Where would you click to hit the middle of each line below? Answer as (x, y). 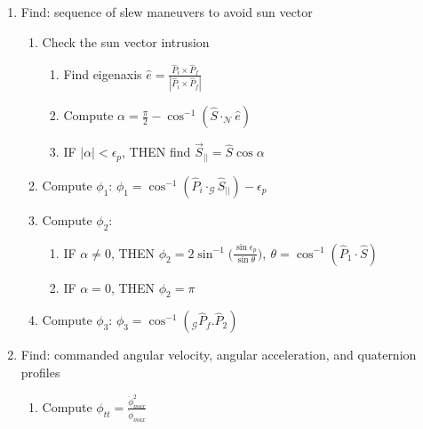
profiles (40, 372)
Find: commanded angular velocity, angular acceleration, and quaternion (219, 355)
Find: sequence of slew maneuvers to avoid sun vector (167, 12)
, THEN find (156, 152)
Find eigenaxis (103, 73)
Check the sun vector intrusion (126, 41)
